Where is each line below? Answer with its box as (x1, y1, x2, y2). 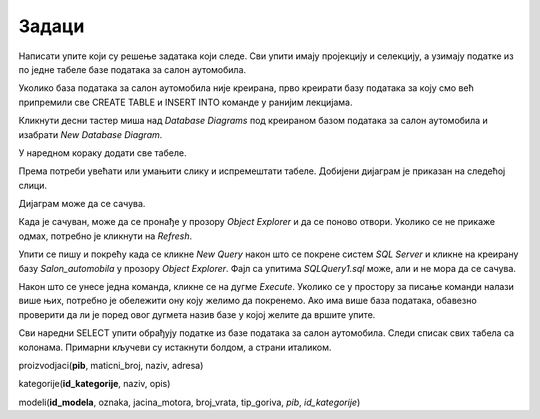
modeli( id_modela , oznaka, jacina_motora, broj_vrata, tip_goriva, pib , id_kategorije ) (18, 396, 361, 408)
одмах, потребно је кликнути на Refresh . (18, 230, 193, 242)
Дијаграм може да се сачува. (18, 198, 146, 210)
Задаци (18, 15, 85, 37)
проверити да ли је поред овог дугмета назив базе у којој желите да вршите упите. (18, 308, 376, 320)
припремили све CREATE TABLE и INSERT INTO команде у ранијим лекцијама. (18, 96, 353, 108)
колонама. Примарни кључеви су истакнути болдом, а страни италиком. (18, 341, 332, 353)
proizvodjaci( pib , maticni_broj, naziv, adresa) (18, 359, 204, 371)
